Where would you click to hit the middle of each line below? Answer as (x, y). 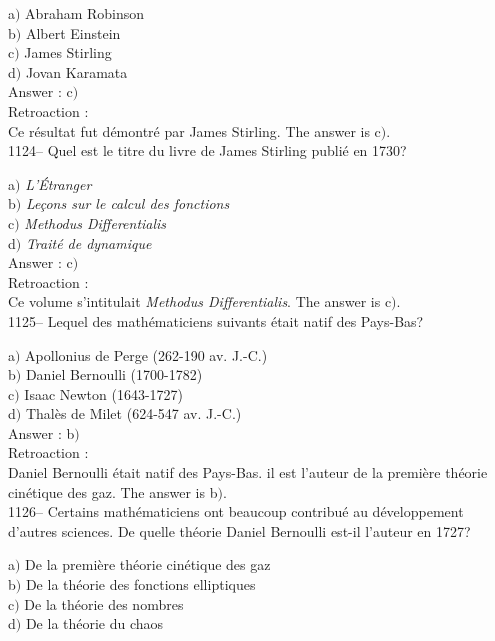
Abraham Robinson (85, 13)
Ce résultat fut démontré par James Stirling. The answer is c (194, 130)
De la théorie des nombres (104, 603)
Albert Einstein (73, 32)
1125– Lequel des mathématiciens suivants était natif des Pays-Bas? (216, 320)
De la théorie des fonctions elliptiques (140, 584)
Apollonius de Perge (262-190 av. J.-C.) (146, 354)
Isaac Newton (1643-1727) (104, 393)
